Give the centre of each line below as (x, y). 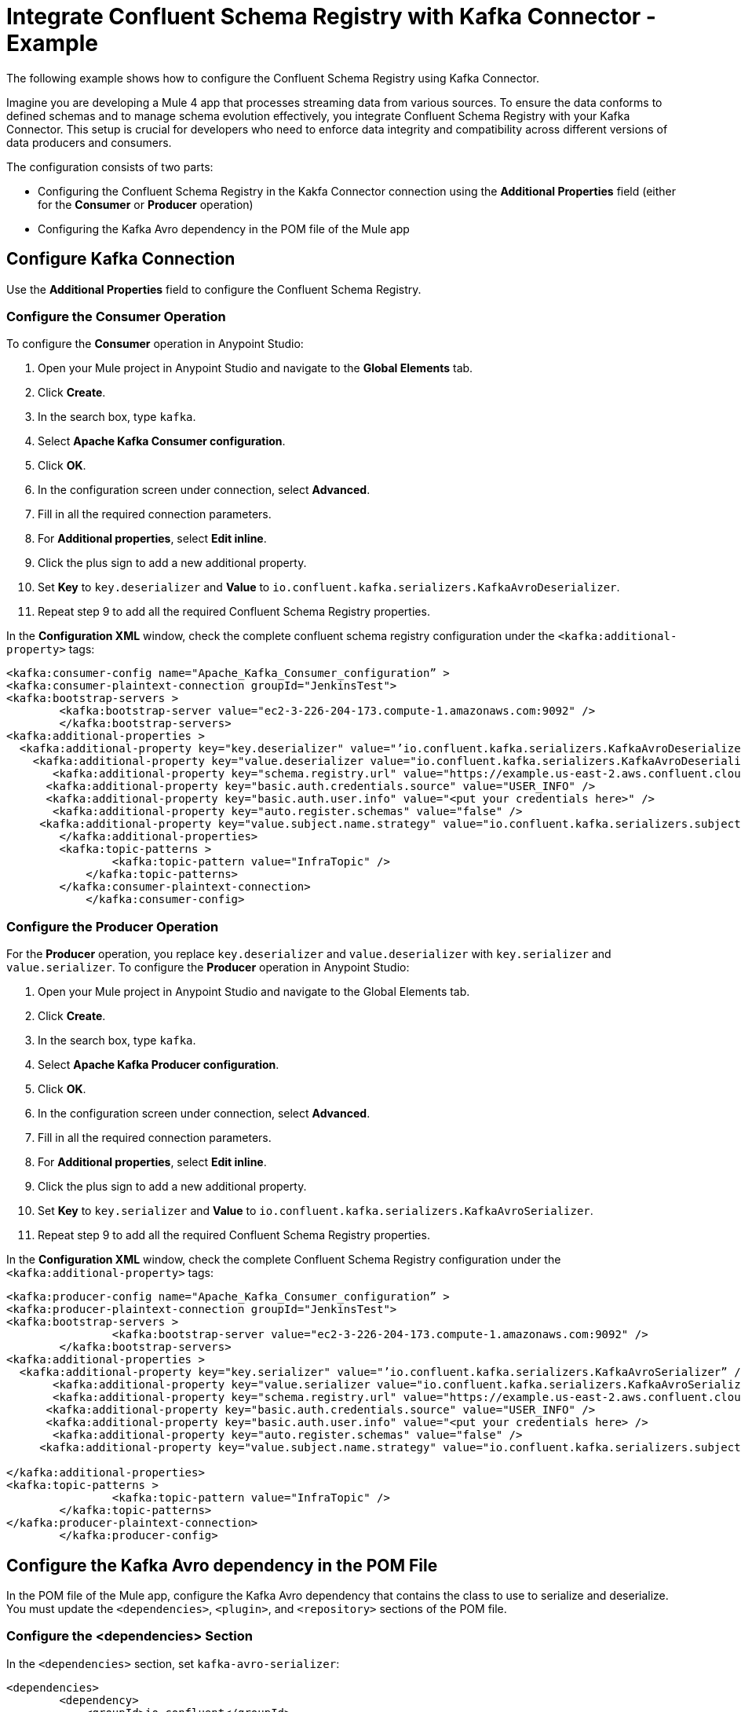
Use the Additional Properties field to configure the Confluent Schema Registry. (214, 289)
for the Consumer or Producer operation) (146, 204)
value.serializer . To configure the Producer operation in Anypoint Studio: (208, 968)
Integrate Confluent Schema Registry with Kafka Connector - (331, 16)
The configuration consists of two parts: (110, 166)
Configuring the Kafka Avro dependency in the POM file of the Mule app (224, 229)
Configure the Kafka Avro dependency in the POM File (222, 1565)
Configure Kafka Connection (121, 259)
